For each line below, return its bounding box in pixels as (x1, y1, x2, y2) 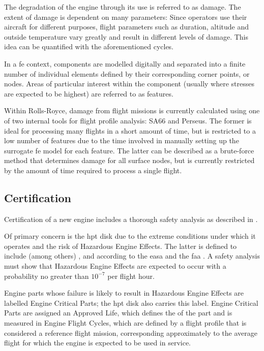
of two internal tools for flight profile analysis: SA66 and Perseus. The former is (4, 115, 252, 125)
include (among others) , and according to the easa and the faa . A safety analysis (4, 250, 260, 261)
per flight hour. (107, 270, 155, 281)
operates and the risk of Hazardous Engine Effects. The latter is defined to (4, 240, 237, 251)
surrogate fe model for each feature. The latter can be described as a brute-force (4, 145, 254, 155)
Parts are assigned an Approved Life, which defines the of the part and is (4, 307, 232, 318)
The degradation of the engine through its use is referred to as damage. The (4, 2, 241, 12)
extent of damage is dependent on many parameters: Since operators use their (4, 11, 247, 22)
